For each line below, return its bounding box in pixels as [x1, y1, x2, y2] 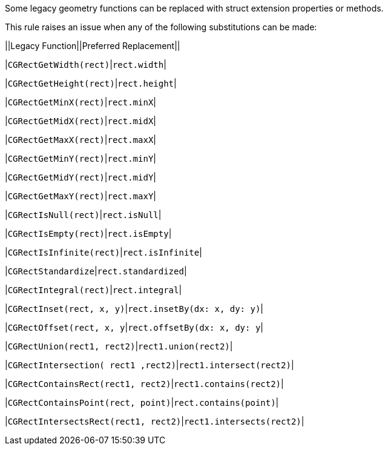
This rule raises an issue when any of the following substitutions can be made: [5, 22, 317, 32]
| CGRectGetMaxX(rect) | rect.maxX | [5, 134, 156, 145]
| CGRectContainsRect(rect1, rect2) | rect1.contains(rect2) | [5, 379, 284, 389]
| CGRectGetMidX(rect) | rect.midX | [5, 116, 156, 126]
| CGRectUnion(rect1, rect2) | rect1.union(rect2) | [5, 341, 233, 351]
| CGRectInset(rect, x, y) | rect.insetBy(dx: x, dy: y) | [5, 303, 263, 314]
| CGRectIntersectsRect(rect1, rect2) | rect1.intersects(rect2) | [5, 416, 304, 426]
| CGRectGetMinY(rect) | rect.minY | [5, 153, 156, 164]
